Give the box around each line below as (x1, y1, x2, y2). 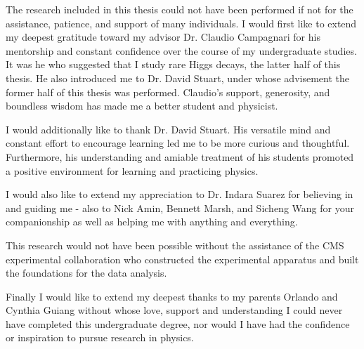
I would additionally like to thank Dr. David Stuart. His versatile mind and (6, 121, 331, 136)
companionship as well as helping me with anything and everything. (6, 214, 298, 229)
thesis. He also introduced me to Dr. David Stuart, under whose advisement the (6, 70, 349, 85)
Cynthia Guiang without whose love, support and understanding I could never (6, 303, 343, 317)
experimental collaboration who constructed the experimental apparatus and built (6, 251, 359, 266)
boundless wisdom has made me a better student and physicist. (6, 98, 278, 113)
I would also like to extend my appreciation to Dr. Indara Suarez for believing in (6, 187, 353, 202)
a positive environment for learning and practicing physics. (6, 163, 259, 178)
